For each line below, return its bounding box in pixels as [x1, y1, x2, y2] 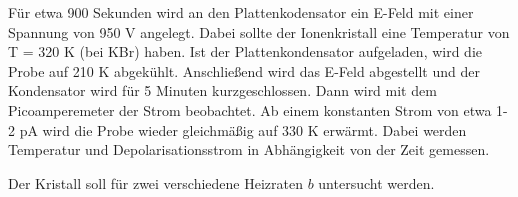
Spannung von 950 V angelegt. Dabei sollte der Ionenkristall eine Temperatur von [8, 21, 510, 42]
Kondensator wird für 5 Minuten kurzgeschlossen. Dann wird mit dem [8, 80, 437, 101]
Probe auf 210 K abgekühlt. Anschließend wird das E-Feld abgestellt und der [8, 60, 480, 81]
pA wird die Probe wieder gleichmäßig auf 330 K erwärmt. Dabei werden [19, 119, 467, 140]
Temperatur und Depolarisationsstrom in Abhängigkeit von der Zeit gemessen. [8, 139, 490, 160]
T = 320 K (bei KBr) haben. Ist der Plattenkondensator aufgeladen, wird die [8, 41, 483, 62]
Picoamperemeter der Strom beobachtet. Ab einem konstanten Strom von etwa [8, 99, 492, 120]
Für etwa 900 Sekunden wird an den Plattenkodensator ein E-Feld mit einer [8, 2, 474, 22]
